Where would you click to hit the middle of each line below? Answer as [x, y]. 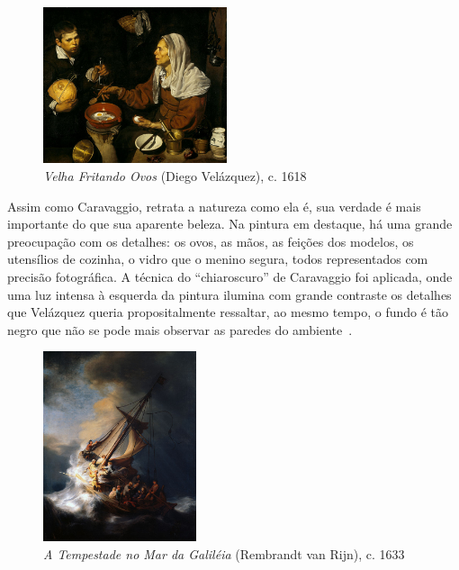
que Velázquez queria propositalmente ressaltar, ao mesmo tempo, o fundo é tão [228, 312]
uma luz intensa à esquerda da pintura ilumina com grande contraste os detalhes [229, 294]
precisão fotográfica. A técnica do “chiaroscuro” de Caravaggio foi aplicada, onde [230, 276]
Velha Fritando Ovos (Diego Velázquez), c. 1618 [175, 176]
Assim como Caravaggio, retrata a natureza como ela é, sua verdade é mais [214, 206]
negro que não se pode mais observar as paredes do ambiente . [180, 329]
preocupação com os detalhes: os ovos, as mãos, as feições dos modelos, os [211, 241]
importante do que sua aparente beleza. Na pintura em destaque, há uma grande [230, 224]
